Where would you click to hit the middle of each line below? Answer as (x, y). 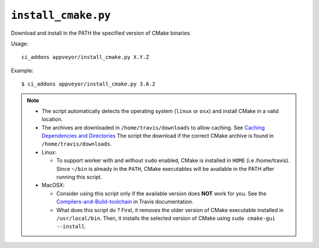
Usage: (20, 44)
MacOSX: (53, 185)
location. (52, 119)
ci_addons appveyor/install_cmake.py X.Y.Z (85, 57)
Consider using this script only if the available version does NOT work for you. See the (162, 193)
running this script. (79, 177)
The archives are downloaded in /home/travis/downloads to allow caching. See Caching (153, 127)
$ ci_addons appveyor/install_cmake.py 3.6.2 (89, 84)
